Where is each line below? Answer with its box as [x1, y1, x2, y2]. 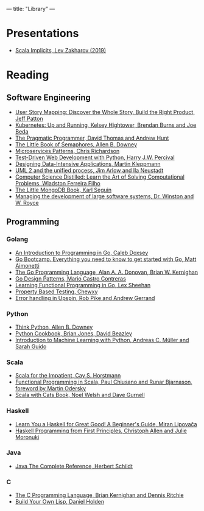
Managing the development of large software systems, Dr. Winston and [15, 192, 194, 200]
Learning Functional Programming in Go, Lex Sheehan [15, 281, 151, 288]
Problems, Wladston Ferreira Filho [15, 179, 100, 187]
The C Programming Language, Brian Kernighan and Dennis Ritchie [15, 491, 184, 499]
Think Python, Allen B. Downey [15, 323, 93, 331]
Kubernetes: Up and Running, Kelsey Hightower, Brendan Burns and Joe [15, 121, 197, 129]
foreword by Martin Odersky [15, 385, 86, 392]
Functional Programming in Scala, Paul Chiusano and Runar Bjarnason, [15, 378, 193, 386]
